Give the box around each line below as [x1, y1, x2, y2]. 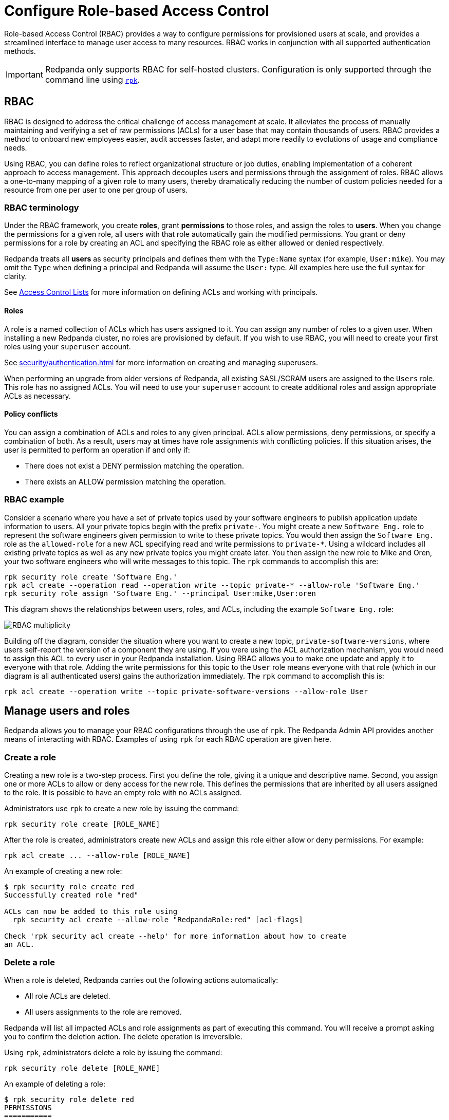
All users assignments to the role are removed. [25, 1007, 182, 1016]
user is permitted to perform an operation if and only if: [4, 445, 190, 454]
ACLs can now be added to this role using [4, 907, 178, 916]
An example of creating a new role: [4, 867, 122, 876]
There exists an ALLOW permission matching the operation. [25, 477, 226, 486]
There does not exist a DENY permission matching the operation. [25, 461, 244, 470]
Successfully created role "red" [4, 891, 139, 900]
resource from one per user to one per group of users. [4, 185, 188, 194]
